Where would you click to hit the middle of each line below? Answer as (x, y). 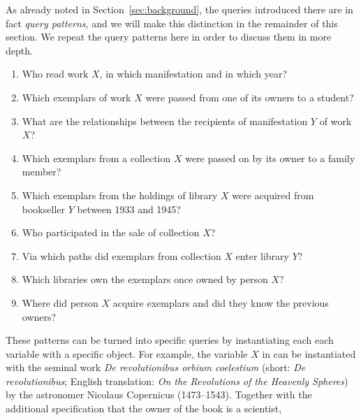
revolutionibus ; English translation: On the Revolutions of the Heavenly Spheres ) (177, 381)
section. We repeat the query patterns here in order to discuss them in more (169, 37)
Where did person (60, 302)
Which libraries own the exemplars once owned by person (145, 279)
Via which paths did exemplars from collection (121, 255)
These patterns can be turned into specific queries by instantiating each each (170, 340)
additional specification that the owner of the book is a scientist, (144, 408)
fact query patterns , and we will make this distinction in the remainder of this (172, 23)
